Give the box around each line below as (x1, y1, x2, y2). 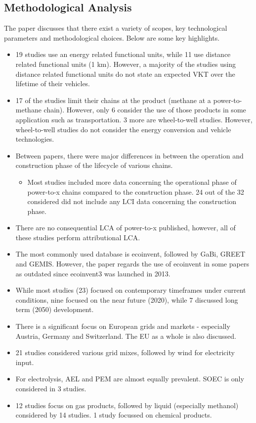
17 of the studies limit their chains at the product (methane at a (15, 95, 211, 105)
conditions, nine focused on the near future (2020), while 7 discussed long (15, 294, 238, 305)
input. (15, 357, 34, 367)
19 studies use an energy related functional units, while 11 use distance (15, 49, 231, 59)
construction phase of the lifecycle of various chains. (15, 160, 173, 170)
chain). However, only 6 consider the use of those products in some (43, 105, 246, 115)
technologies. (15, 134, 54, 144)
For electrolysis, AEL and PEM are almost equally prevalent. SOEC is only (15, 373, 244, 384)
